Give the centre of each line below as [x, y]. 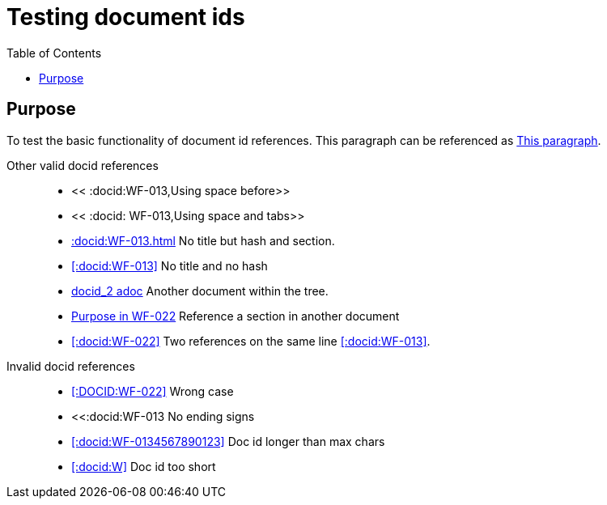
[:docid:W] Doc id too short [144, 466]
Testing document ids [126, 17]
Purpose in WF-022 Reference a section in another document [236, 316]
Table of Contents [54, 53]
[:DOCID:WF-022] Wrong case [153, 391]
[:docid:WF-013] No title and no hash [170, 265]
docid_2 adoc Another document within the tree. [200, 291]
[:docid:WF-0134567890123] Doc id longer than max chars [228, 441]
